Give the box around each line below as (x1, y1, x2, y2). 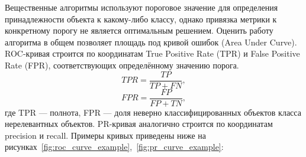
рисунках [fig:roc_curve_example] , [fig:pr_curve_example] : (5, 140, 224, 153)
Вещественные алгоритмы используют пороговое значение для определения (5, 1, 278, 13)
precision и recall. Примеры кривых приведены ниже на (5, 129, 207, 141)
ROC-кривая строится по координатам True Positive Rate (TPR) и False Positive (5, 47, 300, 60)
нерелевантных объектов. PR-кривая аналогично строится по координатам (5, 117, 273, 130)
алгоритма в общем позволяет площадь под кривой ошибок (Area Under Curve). (5, 35, 297, 48)
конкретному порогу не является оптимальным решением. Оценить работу (5, 24, 273, 37)
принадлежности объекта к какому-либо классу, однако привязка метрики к (5, 12, 277, 25)
